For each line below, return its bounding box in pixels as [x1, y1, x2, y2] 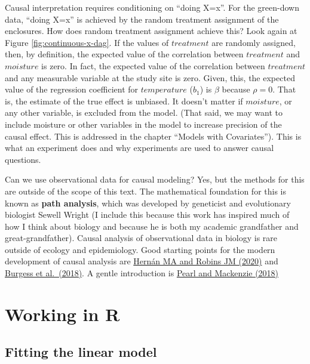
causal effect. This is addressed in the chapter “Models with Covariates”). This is [5, 129, 302, 142]
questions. [5, 153, 41, 165]
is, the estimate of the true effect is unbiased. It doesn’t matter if [5, 94, 243, 107]
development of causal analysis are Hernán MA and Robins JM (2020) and [5, 255, 278, 267]
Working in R [5, 301, 120, 326]
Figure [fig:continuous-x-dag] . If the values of [5, 36, 169, 48]
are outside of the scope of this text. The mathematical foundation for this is [5, 184, 287, 197]
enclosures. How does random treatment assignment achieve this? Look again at [5, 24, 297, 37]
